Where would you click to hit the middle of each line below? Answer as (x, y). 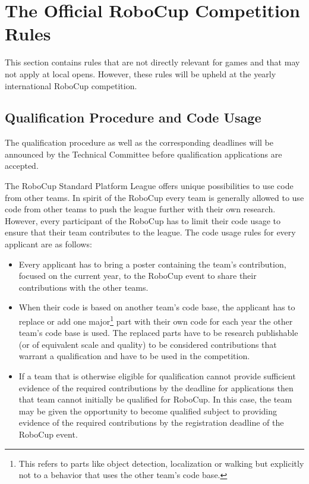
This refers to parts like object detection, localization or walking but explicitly (161, 463)
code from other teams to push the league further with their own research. (140, 209)
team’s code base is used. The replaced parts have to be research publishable (158, 333)
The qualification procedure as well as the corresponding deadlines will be (139, 142)
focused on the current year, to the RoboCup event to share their (138, 276)
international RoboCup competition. (71, 85)
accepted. (22, 166)
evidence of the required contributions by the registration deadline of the (151, 422)
